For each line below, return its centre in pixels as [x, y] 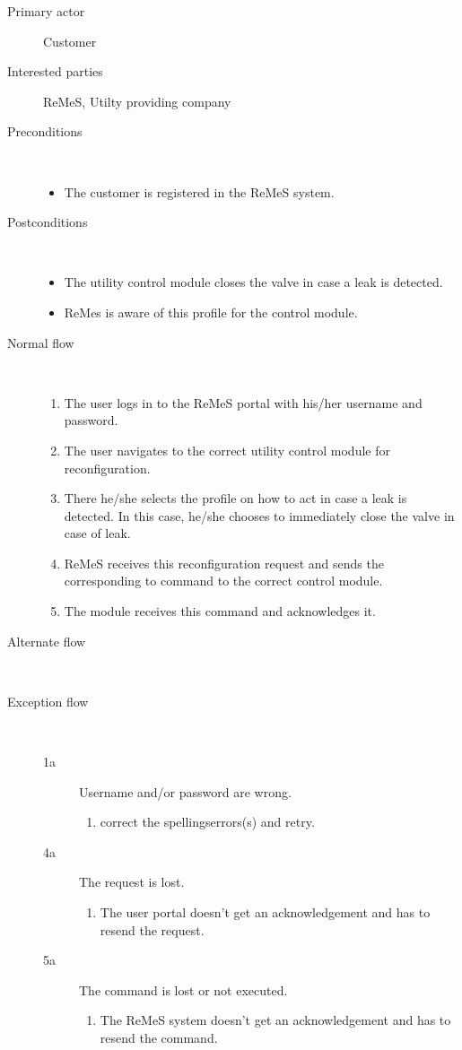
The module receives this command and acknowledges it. [220, 611]
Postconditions [48, 222]
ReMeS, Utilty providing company [137, 101]
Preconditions [45, 131]
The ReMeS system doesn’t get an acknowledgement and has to [275, 1020]
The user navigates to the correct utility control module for [227, 450]
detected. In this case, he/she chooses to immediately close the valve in [259, 515]
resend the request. [152, 929]
